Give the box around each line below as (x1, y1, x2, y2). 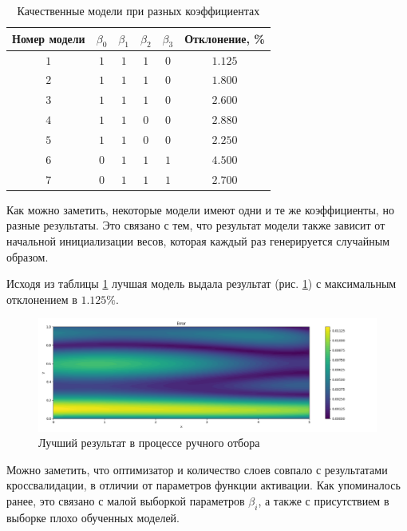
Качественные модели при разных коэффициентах (17, 2, 260, 18)
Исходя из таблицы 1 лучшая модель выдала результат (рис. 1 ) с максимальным (6, 275, 397, 292)
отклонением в (6, 290, 77, 307)
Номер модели (12, 30, 85, 47)
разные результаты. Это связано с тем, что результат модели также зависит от (6, 217, 385, 234)
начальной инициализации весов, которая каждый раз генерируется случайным (6, 232, 390, 249)
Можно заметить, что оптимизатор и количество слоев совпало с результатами (6, 461, 388, 477)
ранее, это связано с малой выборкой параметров (6, 492, 245, 509)
